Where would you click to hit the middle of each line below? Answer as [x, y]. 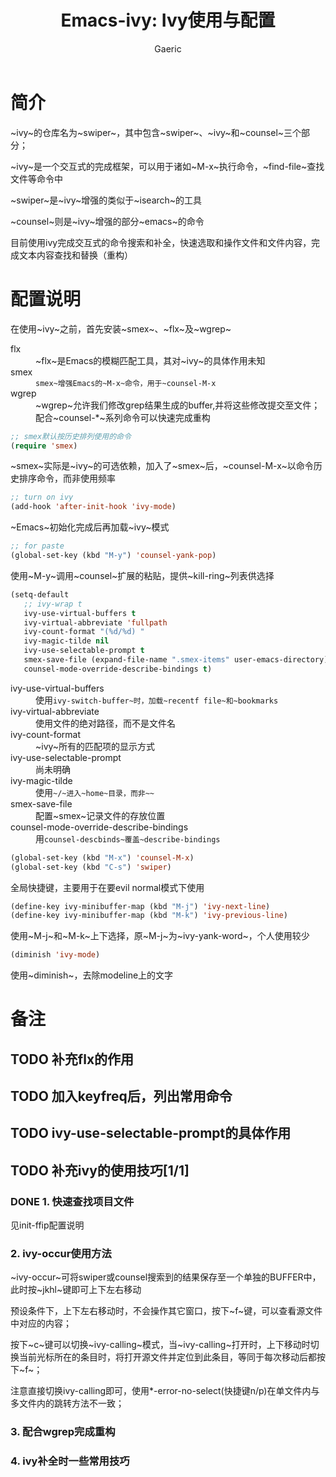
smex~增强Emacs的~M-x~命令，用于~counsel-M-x [126, 383]
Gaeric [168, 48]
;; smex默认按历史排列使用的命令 [71, 436]
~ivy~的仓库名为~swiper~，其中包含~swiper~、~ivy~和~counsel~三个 [156, 132]
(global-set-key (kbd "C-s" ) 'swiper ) [91, 867]
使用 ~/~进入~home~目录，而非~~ [95, 792]
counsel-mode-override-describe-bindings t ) [118, 669]
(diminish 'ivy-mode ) [55, 955]
